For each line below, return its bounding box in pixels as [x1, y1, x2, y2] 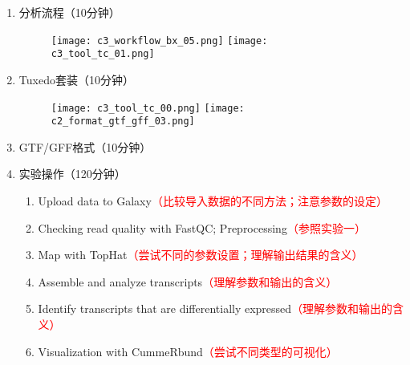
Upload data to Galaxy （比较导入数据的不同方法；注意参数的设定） [38, 193, 388, 209]
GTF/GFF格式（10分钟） [18, 138, 152, 155]
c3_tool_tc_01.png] [51, 48, 155, 60]
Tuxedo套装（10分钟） [18, 71, 134, 87]
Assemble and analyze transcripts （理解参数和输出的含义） [38, 273, 338, 290]
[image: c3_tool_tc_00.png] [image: [51, 102, 245, 114]
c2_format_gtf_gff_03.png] [51, 116, 195, 128]
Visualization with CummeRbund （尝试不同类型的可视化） [38, 343, 338, 359]
